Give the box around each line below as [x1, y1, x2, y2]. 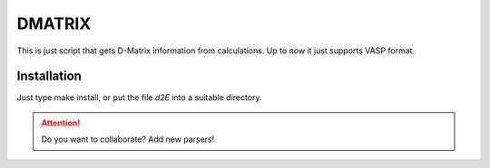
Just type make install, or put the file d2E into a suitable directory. [16, 92, 262, 103]
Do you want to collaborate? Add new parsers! [41, 134, 215, 145]
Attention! [41, 117, 81, 128]
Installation [16, 69, 82, 84]
